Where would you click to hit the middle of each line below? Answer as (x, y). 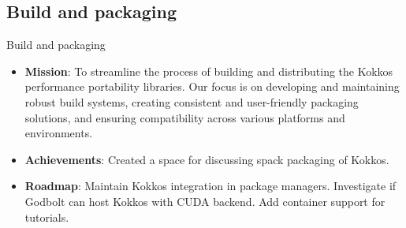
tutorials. (47, 217)
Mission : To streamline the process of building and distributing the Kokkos (209, 71)
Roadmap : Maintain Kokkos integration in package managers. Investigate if (210, 186)
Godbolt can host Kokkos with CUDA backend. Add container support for (205, 201)
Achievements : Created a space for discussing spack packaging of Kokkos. (207, 159)
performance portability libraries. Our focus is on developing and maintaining (212, 86)
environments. (59, 133)
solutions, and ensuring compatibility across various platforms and (185, 117)
